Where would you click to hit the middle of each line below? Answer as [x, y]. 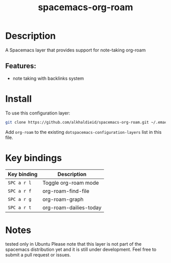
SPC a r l [20, 183]
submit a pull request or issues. [38, 255]
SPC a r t [20, 207]
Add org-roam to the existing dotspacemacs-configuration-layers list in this [83, 132]
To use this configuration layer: [38, 113]
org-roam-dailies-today [72, 208]
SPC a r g [20, 199]
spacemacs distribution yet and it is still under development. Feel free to [81, 250]
